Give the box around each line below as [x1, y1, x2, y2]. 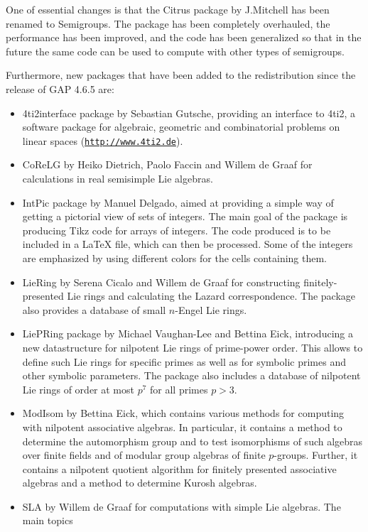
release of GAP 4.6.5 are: [6, 81, 114, 96]
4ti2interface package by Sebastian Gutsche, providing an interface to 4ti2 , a [22, 105, 356, 120]
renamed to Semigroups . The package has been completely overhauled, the [6, 16, 330, 31]
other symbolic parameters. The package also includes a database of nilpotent [22, 368, 361, 383]
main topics [22, 513, 73, 528]
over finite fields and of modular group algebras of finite [22, 447, 266, 462]
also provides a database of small [22, 302, 166, 317]
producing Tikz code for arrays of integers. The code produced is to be [22, 222, 331, 237]
